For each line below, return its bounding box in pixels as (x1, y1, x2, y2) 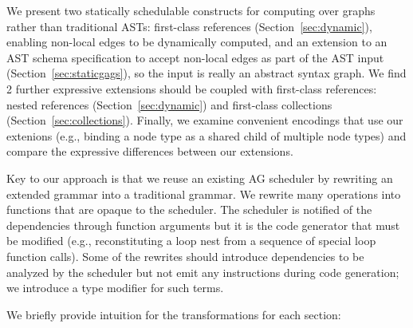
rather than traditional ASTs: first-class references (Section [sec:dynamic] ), (6, 18, 372, 34)
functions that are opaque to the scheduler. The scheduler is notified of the (6, 201, 372, 218)
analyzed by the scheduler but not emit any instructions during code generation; (6, 263, 399, 280)
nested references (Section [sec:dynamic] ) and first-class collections (6, 96, 332, 113)
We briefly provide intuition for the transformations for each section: (6, 306, 341, 322)
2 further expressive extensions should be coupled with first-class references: (6, 80, 377, 97)
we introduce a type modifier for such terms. (6, 279, 224, 296)
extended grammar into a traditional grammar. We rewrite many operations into (6, 185, 401, 202)
